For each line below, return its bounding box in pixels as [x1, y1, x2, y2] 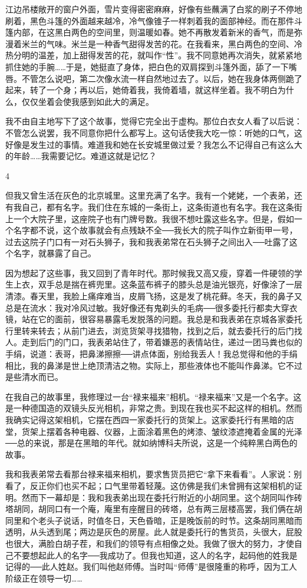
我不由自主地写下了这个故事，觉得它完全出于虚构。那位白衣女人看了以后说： [5, 115, 302, 127]
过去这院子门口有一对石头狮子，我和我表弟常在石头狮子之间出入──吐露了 [5, 235, 289, 247]
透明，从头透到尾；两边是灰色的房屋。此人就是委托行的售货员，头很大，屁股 [5, 526, 302, 538]
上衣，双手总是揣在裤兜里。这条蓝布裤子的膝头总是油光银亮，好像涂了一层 [13, 278, 302, 290]
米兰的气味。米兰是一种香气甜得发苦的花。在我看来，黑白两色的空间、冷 [21, 37, 302, 49]
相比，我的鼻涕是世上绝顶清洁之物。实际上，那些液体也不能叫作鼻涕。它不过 [5, 359, 302, 371]
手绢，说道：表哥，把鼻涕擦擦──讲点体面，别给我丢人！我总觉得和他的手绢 [5, 348, 298, 360]
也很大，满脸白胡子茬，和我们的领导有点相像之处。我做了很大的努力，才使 [5, 537, 294, 549]
